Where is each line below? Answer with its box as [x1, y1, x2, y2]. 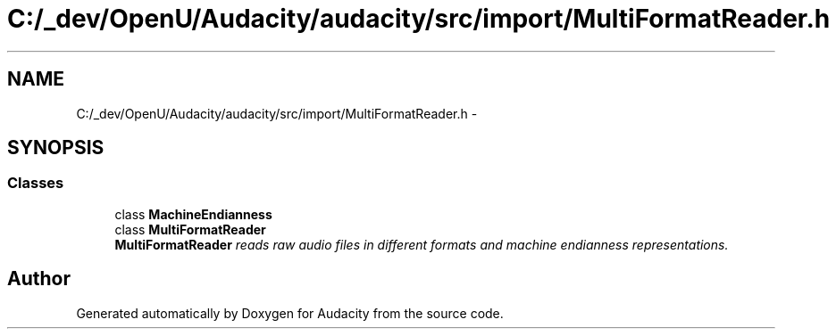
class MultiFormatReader [114, 221, 266, 237]
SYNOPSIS [7, 136, 104, 160]
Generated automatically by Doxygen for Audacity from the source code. [76, 305, 504, 321]
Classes [7, 174, 64, 193]
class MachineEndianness [114, 206, 272, 222]
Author [7, 267, 71, 291]
